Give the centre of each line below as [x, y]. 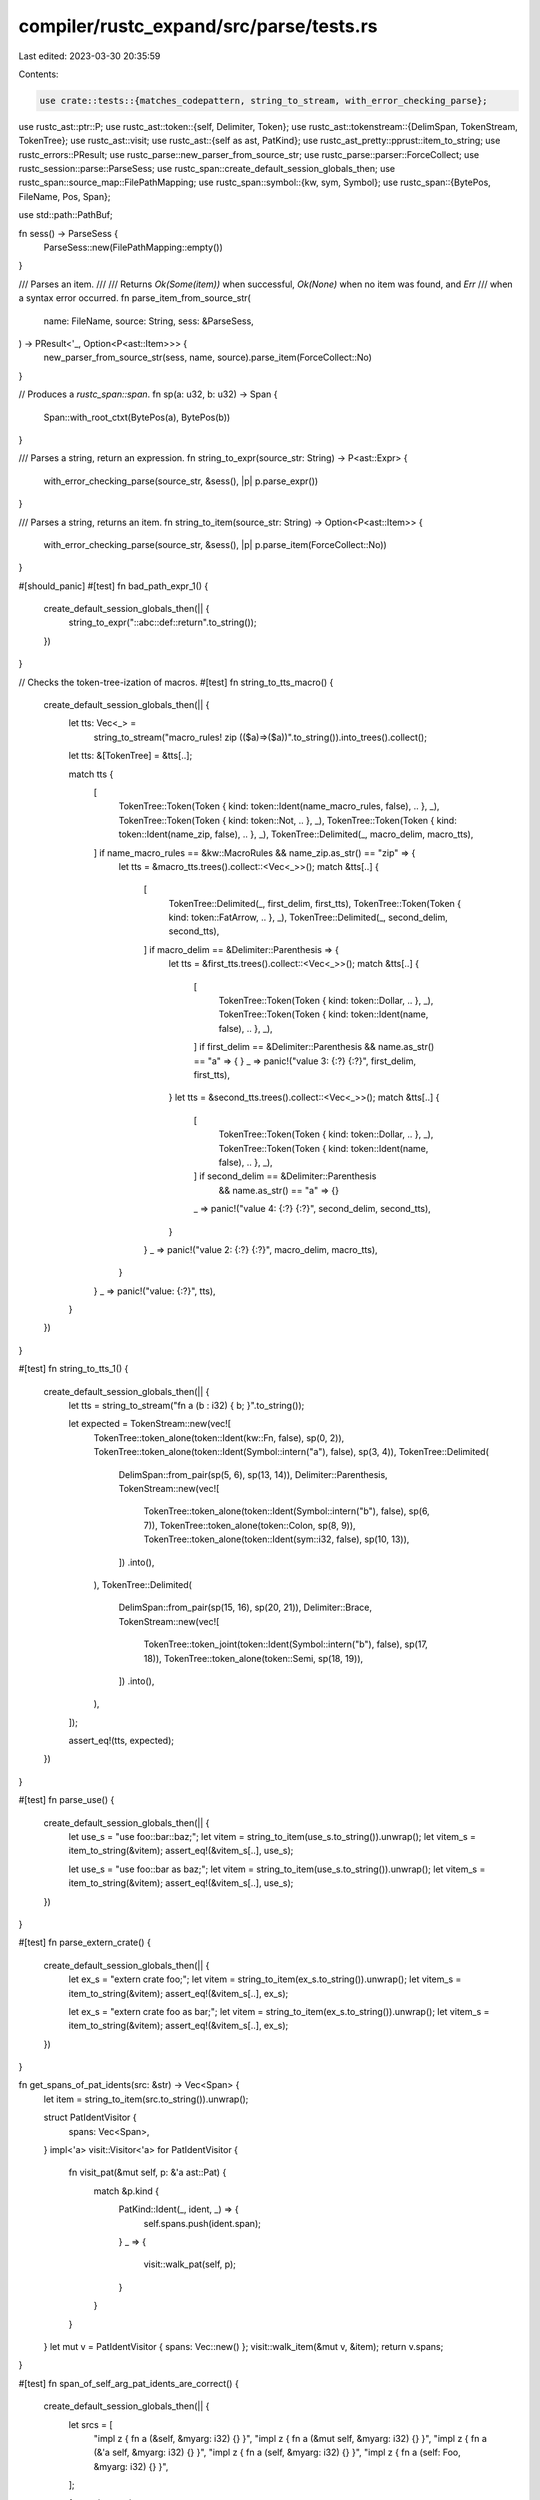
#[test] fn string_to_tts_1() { [73, 1369]
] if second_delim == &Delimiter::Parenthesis [285, 1176]
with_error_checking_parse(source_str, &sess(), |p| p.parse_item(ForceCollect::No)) [215, 544]
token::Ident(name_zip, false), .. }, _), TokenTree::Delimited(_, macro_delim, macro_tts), [296, 834]
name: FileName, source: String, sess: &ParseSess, [148, 321]
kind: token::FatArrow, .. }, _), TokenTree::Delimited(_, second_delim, [308, 917]
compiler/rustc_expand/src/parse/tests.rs [198, 26]
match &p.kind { [126, 2191]
